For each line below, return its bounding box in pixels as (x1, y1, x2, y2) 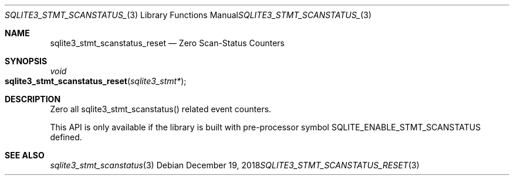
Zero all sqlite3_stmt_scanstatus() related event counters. (50, 104, 272, 114)
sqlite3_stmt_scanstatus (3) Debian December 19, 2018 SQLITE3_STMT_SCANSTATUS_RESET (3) (50, 160, 420, 170)
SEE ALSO (5, 150, 45, 160)
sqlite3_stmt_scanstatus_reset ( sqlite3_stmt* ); (5, 76, 187, 86)
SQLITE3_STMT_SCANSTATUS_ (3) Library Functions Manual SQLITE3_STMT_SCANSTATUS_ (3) (5, 10, 372, 20)
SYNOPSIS (5, 56, 48, 66)
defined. (50, 132, 82, 142)
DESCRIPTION (5, 94, 61, 104)
